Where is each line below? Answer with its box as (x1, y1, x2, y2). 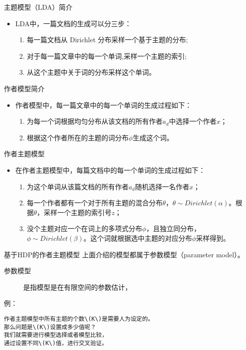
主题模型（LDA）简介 (4, 2, 73, 12)
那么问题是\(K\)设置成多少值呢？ (4, 323, 96, 331)
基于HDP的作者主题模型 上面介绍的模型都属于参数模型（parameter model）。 (4, 249, 245, 259)
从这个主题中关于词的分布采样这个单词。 (27, 67, 156, 77)
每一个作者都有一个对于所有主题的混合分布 (27, 198, 163, 208)
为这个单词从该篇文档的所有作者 (27, 181, 129, 191)
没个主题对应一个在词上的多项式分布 (27, 223, 142, 233)
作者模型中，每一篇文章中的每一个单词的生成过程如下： (15, 100, 192, 110)
